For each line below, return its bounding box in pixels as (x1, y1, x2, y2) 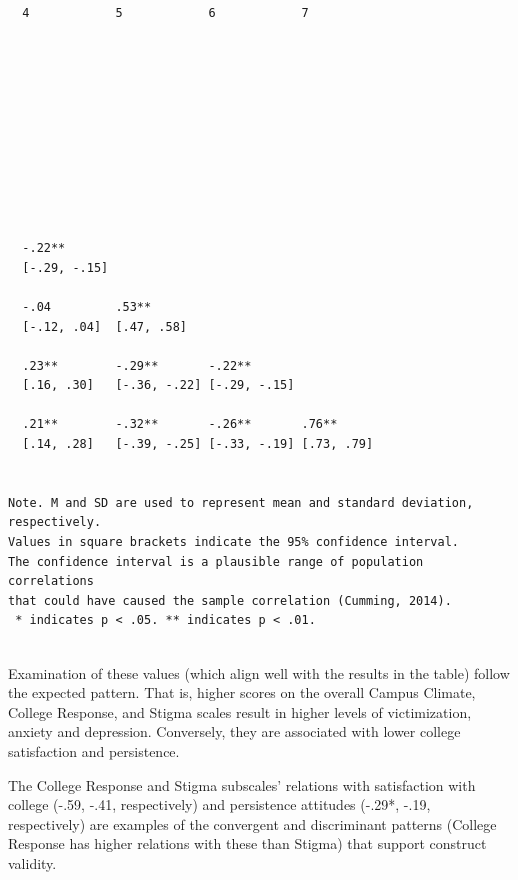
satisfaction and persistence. (8, 740, 180, 761)
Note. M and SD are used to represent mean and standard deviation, (8, 495, 474, 510)
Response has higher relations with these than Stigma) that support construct (8, 833, 487, 854)
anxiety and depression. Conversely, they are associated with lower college (8, 721, 461, 742)
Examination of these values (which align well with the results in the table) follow (8, 662, 510, 683)
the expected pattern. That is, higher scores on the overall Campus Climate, (8, 682, 476, 703)
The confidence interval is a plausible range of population (8, 554, 424, 569)
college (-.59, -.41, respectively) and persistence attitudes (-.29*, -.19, (8, 794, 431, 815)
